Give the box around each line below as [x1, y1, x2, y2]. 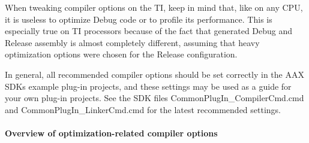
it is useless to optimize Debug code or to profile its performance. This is [5, 13, 272, 25]
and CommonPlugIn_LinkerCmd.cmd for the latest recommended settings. [5, 103, 281, 115]
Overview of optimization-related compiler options [5, 126, 218, 139]
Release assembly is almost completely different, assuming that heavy [5, 36, 260, 48]
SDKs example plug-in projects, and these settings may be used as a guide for [5, 80, 292, 92]
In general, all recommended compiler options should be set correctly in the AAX [5, 68, 304, 80]
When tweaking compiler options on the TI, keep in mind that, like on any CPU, [5, 1, 303, 13]
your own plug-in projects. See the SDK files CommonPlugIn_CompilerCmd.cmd [5, 92, 304, 104]
